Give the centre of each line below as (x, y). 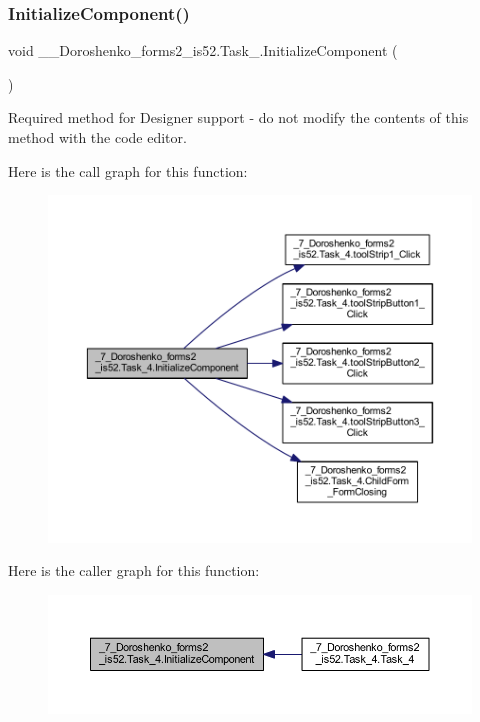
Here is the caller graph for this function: (134, 570)
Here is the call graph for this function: (128, 170)
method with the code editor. (97, 137)
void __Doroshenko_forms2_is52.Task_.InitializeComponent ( (203, 50)
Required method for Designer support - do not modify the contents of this (238, 117)
